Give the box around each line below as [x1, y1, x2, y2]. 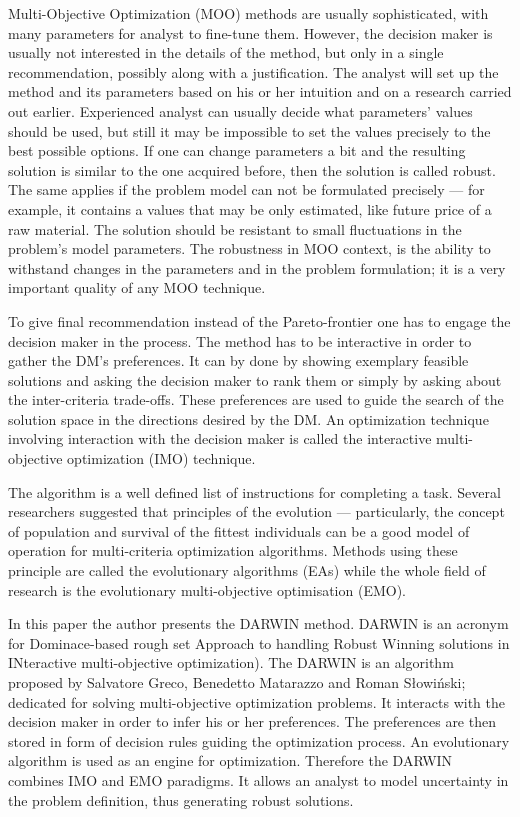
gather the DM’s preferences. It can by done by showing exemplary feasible [8, 350, 469, 371]
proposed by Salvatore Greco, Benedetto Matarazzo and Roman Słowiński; [8, 672, 466, 692]
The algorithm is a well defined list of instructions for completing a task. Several [8, 481, 501, 502]
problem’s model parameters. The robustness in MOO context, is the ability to [8, 238, 491, 259]
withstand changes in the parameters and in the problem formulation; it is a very [8, 257, 506, 278]
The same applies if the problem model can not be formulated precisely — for [8, 179, 485, 200]
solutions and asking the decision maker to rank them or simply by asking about [8, 369, 502, 390]
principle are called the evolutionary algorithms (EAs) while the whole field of [8, 560, 486, 581]
